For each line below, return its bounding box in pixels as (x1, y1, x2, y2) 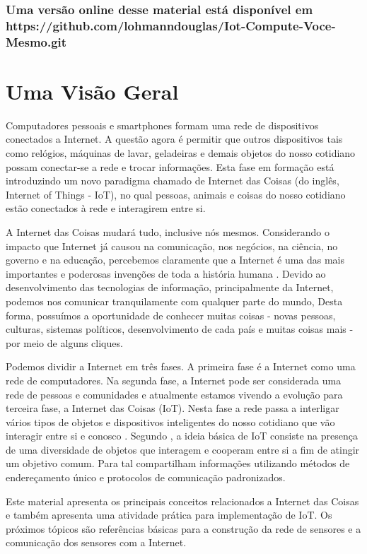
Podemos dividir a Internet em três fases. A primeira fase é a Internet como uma (6, 359, 356, 374)
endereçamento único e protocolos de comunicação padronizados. (6, 470, 286, 485)
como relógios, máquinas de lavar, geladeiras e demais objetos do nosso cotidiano (6, 146, 356, 160)
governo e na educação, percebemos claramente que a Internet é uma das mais (6, 252, 345, 267)
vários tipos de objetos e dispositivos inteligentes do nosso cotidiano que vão (6, 414, 335, 429)
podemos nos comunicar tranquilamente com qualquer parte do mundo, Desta (6, 293, 343, 308)
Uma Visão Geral (6, 76, 179, 105)
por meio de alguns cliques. (6, 335, 123, 350)
